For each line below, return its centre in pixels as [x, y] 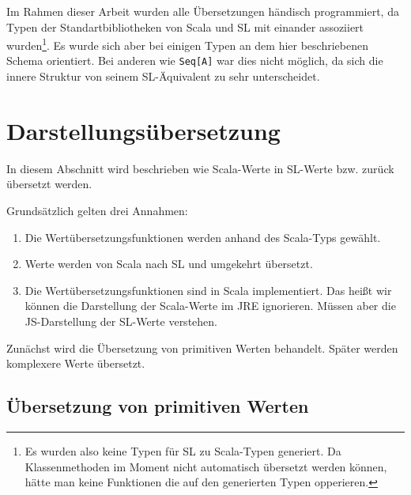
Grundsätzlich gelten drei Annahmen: [97, 210]
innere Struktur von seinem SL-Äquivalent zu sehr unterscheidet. [163, 76]
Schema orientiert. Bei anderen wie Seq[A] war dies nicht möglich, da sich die [195, 60]
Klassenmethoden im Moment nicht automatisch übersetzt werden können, [206, 466]
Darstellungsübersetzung [143, 130]
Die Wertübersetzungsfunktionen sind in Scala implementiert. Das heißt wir [208, 290]
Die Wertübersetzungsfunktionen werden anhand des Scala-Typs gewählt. [203, 237]
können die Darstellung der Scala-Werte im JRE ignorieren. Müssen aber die [210, 306]
